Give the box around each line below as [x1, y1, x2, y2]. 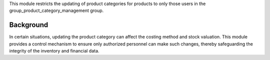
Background [9, 20, 48, 29]
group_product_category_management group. [9, 7, 104, 13]
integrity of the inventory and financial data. [9, 48, 99, 54]
